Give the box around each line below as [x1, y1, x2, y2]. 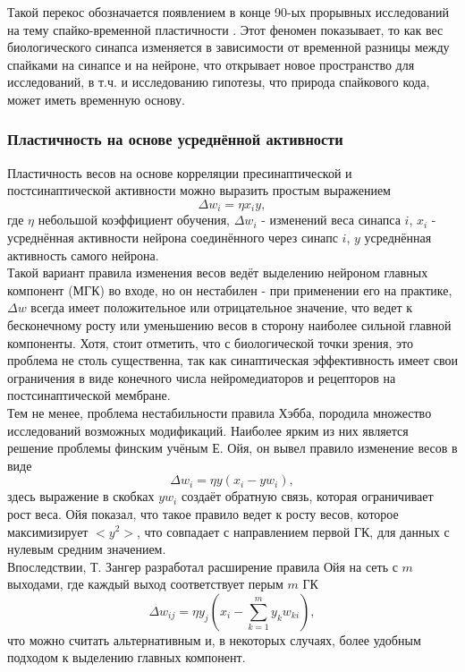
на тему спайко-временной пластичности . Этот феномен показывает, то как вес [7, 20, 444, 38]
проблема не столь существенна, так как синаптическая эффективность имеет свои [7, 351, 458, 370]
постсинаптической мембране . [7, 386, 171, 404]
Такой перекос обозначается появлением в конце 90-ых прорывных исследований [7, 3, 449, 21]
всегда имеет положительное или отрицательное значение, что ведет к [30, 298, 413, 317]
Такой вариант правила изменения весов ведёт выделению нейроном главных [7, 263, 428, 282]
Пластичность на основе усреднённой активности [7, 128, 343, 150]
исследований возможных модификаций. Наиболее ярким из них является [7, 421, 409, 439]
